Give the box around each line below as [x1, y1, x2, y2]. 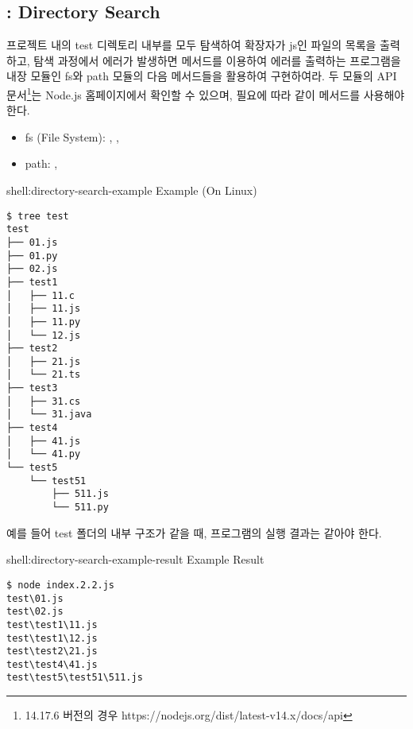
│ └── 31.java [6, 409, 92, 421]
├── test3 [6, 382, 58, 394]
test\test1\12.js [6, 632, 98, 644]
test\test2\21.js [6, 646, 98, 657]
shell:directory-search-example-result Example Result [6, 551, 264, 568]
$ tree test [6, 210, 69, 222]
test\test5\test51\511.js [6, 672, 143, 684]
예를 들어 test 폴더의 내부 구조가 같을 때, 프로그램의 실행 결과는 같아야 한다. [6, 524, 382, 541]
